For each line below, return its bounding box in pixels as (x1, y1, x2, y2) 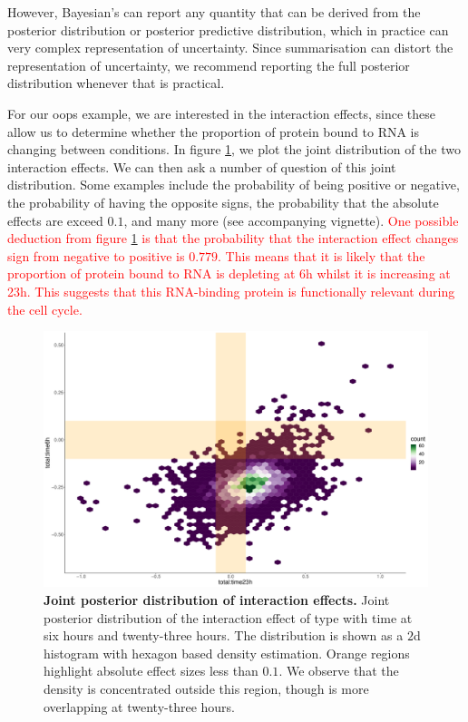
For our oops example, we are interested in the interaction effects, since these (7, 103, 436, 122)
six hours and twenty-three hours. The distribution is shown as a (44, 626, 404, 645)
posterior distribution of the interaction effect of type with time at (44, 608, 413, 627)
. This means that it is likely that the (218, 246, 425, 265)
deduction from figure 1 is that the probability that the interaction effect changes (7, 229, 459, 248)
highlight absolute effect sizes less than (44, 661, 258, 680)
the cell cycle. (7, 299, 83, 318)
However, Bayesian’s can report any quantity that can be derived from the (7, 3, 421, 21)
